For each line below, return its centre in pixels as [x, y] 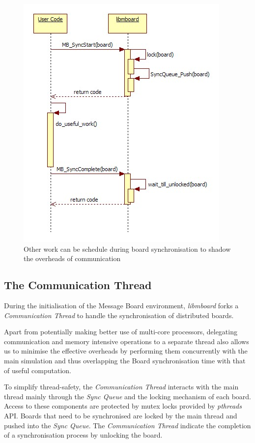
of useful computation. [38, 370]
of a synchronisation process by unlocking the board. [83, 435]
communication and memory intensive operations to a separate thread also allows [127, 341]
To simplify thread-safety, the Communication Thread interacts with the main [121, 387]
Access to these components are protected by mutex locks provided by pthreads [123, 406]
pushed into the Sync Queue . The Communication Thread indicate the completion [127, 425]
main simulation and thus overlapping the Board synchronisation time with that [125, 360]
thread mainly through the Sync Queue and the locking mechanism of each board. [128, 396]
